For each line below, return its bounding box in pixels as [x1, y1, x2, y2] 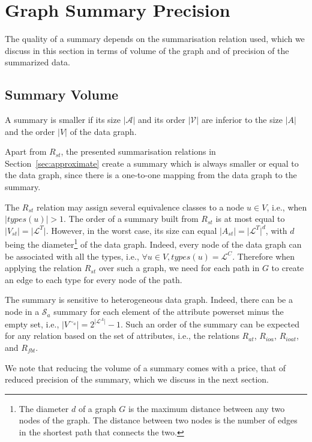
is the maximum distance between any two [128, 402, 285, 414]
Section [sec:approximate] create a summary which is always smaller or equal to [5, 157, 299, 169]
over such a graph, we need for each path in [98, 261, 260, 274]
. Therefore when [232, 249, 295, 262]
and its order [138, 113, 185, 126]
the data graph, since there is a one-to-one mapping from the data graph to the [5, 169, 297, 181]
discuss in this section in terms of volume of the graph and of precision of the [5, 44, 289, 56]
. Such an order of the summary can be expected [120, 317, 299, 330]
